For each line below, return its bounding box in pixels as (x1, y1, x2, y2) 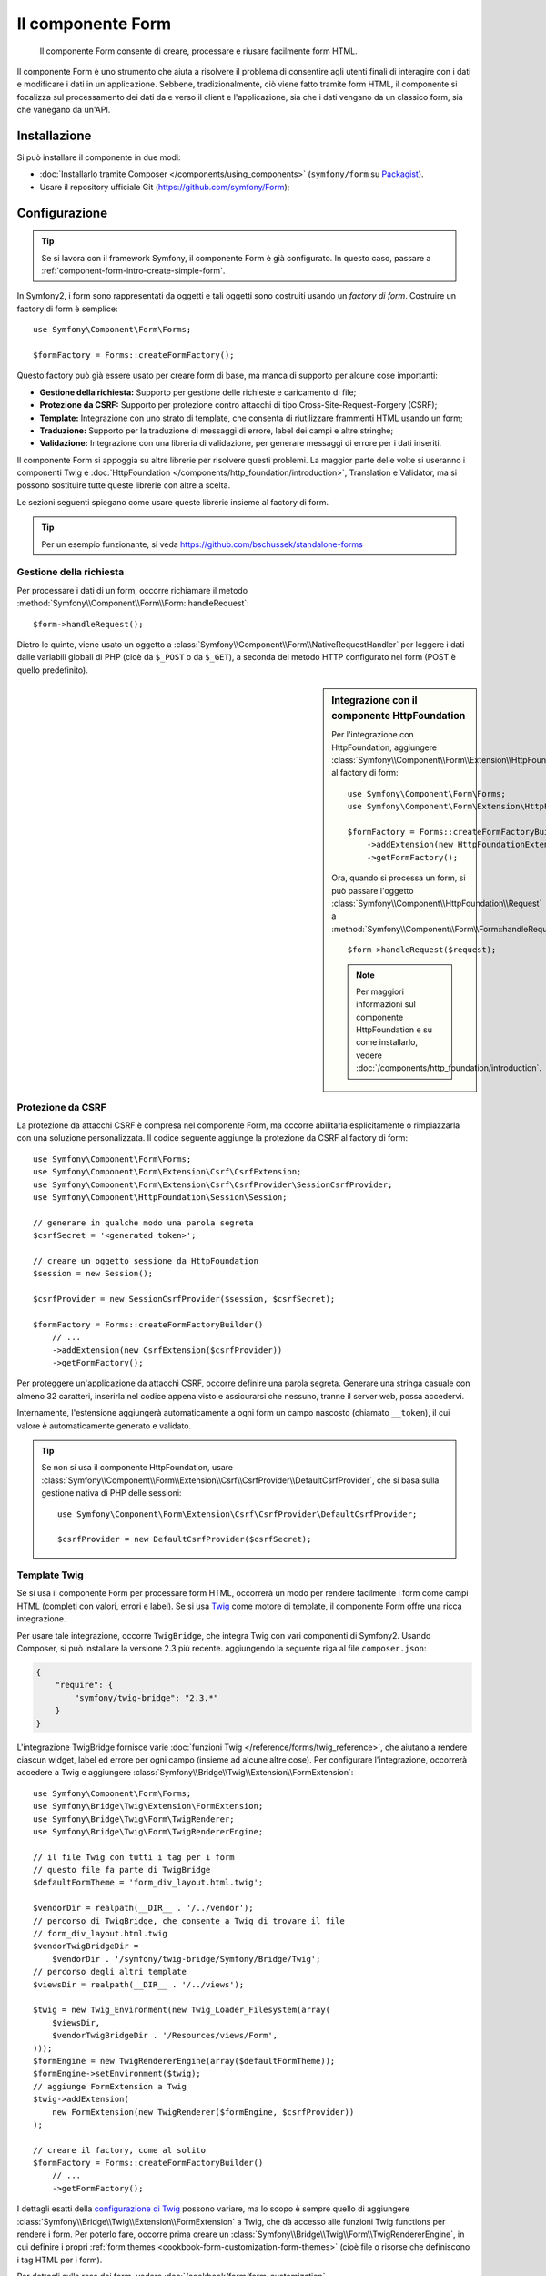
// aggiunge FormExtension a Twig (33, 2081, 187, 2091)
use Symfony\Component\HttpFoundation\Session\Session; (33, 1192, 288, 1202)
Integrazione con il (331, 695, 418, 707)
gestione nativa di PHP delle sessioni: (41, 1488, 182, 1499)
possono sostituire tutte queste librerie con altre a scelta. (16, 480, 231, 491)
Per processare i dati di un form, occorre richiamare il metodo (16, 584, 248, 595)
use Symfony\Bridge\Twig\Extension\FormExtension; (33, 1801, 264, 1812)
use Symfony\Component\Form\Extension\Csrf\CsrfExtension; (33, 1166, 302, 1177)
